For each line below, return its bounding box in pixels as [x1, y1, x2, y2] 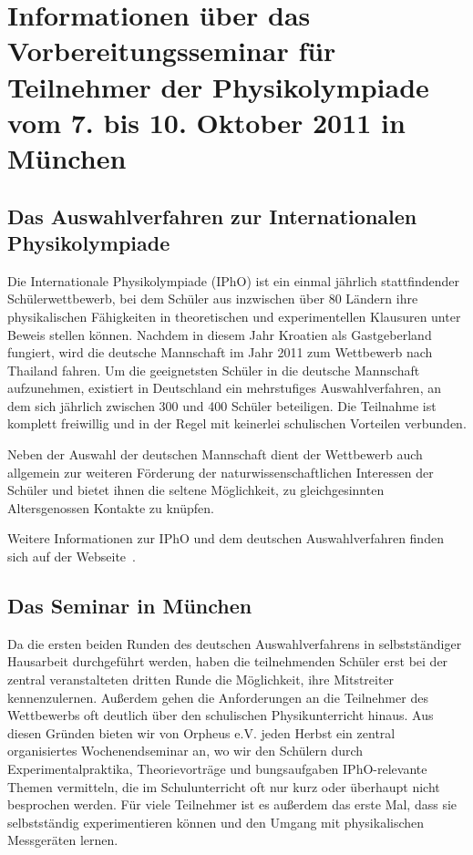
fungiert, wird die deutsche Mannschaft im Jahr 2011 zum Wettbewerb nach [7, 343, 433, 362]
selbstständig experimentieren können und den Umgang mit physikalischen [7, 812, 425, 831]
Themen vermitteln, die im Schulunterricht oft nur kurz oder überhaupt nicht [7, 777, 440, 796]
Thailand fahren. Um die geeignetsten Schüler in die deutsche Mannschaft [7, 360, 420, 379]
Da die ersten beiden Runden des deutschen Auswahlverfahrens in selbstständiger [7, 634, 462, 653]
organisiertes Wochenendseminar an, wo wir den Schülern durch [7, 741, 364, 760]
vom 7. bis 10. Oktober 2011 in [7, 103, 406, 140]
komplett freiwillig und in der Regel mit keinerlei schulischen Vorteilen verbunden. [7, 414, 467, 433]
